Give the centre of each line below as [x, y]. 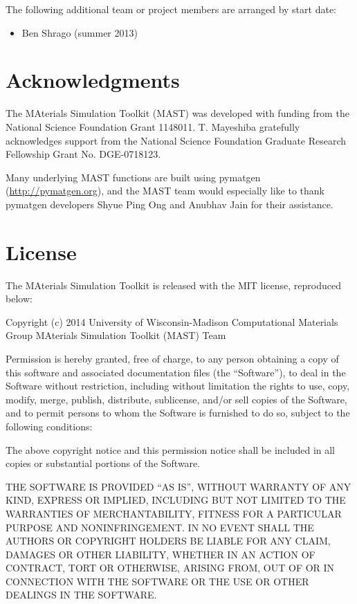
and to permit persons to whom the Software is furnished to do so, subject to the [178, 413]
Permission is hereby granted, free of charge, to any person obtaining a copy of [172, 358]
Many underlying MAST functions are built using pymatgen [133, 177]
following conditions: [49, 426]
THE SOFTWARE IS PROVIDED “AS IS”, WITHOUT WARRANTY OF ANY [178, 486]
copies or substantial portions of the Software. [103, 463]
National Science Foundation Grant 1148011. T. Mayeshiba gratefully [153, 126]
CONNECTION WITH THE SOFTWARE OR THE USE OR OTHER [157, 581]
